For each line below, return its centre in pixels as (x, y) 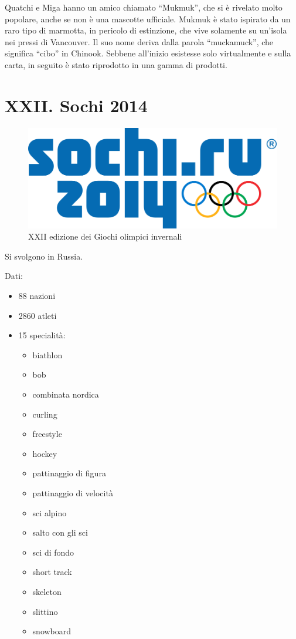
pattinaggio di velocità (73, 492)
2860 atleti (38, 315)
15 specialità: (42, 335)
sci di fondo (53, 552)
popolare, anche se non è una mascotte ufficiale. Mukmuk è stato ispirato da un (148, 19)
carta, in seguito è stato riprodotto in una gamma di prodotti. (116, 64)
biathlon (47, 354)
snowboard (52, 631)
